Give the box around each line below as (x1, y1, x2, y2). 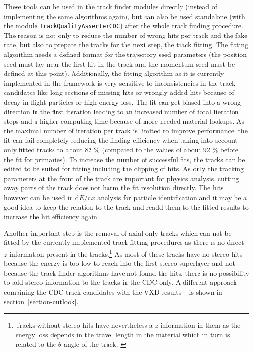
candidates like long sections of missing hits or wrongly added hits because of (4, 87, 234, 97)
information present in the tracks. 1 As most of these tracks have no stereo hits (9, 247, 243, 259)
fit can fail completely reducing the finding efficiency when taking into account (4, 135, 238, 145)
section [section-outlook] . (4, 296, 79, 306)
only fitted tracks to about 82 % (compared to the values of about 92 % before (4, 144, 239, 154)
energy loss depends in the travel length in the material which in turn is (15, 329, 230, 339)
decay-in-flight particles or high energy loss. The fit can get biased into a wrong (4, 97, 241, 107)
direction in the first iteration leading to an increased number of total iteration (4, 106, 239, 116)
